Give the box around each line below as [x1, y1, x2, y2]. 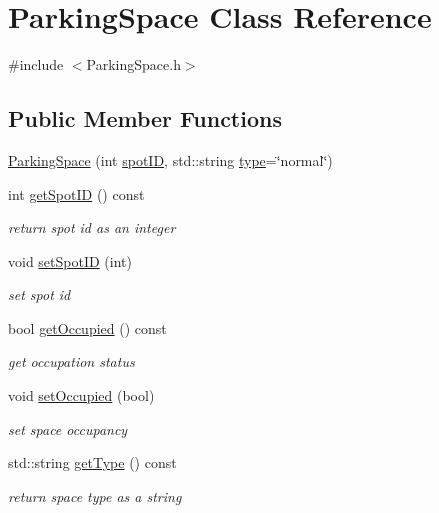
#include [8, 54, 64, 75]
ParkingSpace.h [86, 54, 181, 75]
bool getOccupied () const [8, 317, 167, 338]
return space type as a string [8, 485, 182, 506]
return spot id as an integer [8, 217, 176, 238]
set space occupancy [8, 418, 128, 439]
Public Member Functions [8, 103, 282, 134]
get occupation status [8, 351, 135, 372]
